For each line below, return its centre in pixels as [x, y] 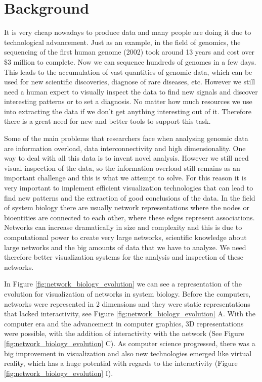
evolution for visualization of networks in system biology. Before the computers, [127, 293]
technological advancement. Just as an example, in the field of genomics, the [122, 42]
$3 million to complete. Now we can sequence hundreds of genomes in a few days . [130, 61]
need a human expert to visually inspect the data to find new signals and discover [131, 91]
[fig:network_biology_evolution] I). [59, 373]
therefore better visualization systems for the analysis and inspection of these [124, 257]
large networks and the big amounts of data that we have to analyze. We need [125, 247]
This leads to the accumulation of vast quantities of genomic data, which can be [128, 71]
